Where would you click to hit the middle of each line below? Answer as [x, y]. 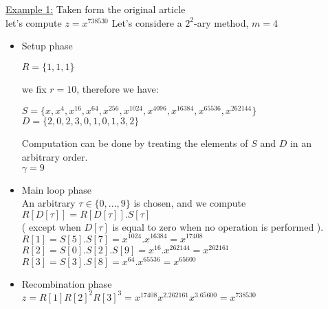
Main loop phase [57, 189]
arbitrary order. [55, 157]
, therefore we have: [118, 88]
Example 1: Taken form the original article [96, 9]
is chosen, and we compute [190, 203]
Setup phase [47, 46]
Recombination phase [67, 283]
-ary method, [221, 22]
